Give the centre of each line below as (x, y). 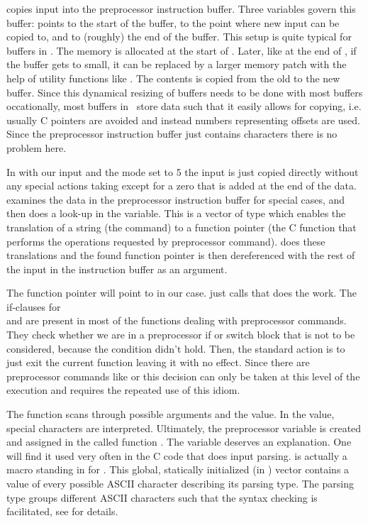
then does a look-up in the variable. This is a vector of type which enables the (176, 213)
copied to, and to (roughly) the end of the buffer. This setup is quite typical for (179, 37)
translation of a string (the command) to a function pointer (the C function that (182, 227)
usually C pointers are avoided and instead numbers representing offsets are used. (183, 120)
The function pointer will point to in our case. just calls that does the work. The (182, 293)
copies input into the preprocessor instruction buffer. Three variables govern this (181, 9)
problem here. (37, 147)
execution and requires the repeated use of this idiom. (123, 390)
